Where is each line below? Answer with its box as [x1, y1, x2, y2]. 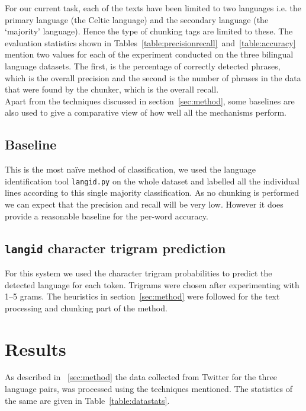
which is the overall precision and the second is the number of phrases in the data [5, 71, 301, 84]
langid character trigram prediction [5, 238, 226, 257]
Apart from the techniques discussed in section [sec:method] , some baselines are [5, 94, 295, 107]
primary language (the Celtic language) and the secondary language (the [5, 13, 269, 26]
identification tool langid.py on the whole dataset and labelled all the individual [5, 174, 299, 187]
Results [5, 336, 66, 361]
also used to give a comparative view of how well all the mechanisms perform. [5, 106, 286, 119]
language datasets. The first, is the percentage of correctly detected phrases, [5, 59, 281, 72]
